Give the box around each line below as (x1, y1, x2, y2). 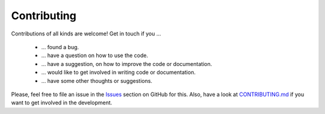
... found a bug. (41, 43, 79, 50)
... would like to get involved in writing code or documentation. (41, 69, 196, 76)
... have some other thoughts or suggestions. (41, 77, 153, 84)
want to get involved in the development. (11, 99, 113, 106)
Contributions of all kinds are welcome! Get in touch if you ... (11, 30, 161, 37)
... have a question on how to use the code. (41, 52, 149, 59)
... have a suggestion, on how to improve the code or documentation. (41, 60, 212, 67)
